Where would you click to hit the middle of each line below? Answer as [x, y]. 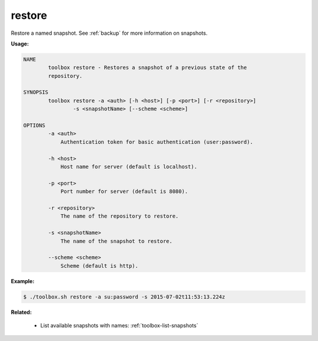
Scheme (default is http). [99, 266]
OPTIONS [34, 126]
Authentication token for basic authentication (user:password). [157, 142]
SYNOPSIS [36, 92]
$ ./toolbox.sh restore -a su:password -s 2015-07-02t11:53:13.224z [124, 297]
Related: [21, 312]
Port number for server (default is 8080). [124, 191]
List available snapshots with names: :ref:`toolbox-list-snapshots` [119, 326]
